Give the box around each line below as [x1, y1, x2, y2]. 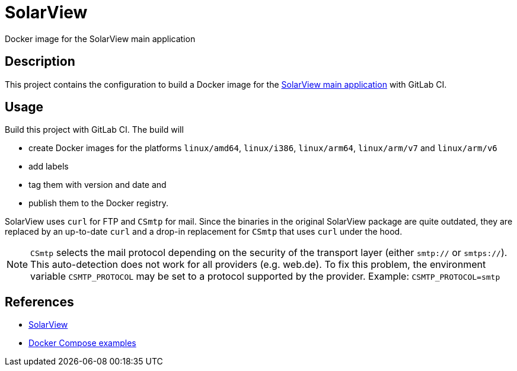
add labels [28, 161, 69, 172]
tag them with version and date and [28, 180, 167, 190]
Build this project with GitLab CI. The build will [5, 124, 184, 135]
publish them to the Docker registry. [28, 198, 168, 209]
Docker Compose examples [28, 338, 136, 348]
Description [5, 54, 75, 69]
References [5, 294, 74, 309]
